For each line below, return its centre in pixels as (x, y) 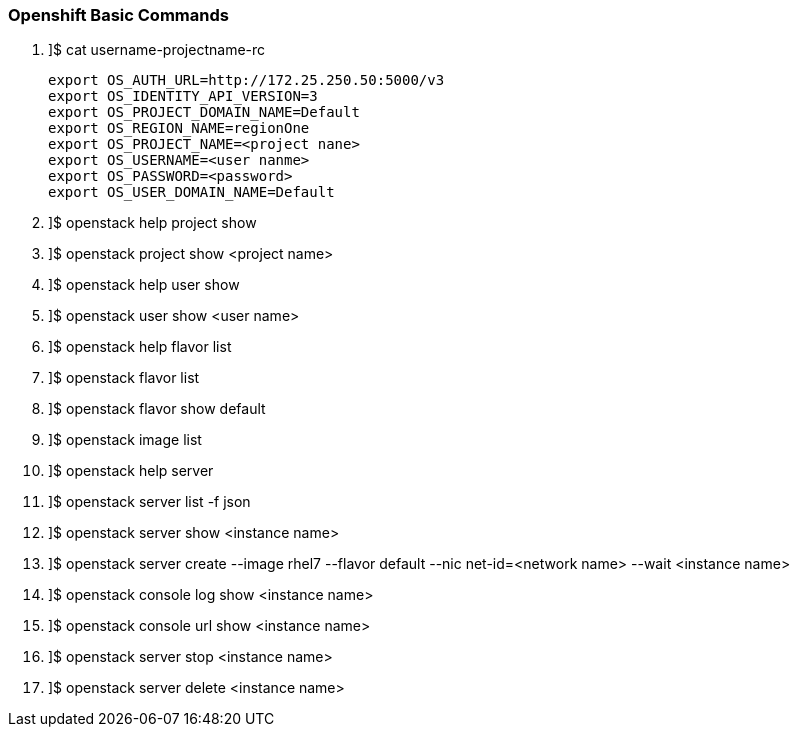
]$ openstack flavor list (124, 378)
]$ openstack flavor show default (157, 409)
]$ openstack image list (125, 440)
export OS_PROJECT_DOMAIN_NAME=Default (204, 112)
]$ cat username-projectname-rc (157, 50)
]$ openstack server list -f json (149, 502)
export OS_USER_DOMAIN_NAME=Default (191, 192)
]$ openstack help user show (144, 285)
